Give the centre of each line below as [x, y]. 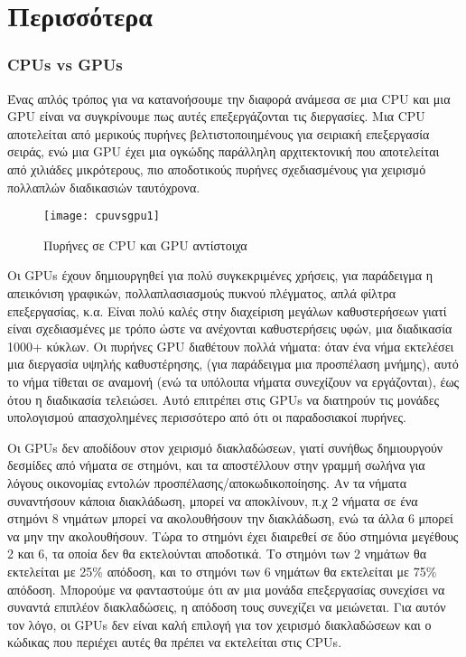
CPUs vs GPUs [65, 65]
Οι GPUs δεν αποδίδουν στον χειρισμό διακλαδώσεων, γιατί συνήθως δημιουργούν [225, 447]
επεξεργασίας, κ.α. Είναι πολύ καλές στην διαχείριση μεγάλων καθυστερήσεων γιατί [227, 310]
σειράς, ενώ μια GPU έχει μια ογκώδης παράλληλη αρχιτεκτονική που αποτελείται [224, 151]
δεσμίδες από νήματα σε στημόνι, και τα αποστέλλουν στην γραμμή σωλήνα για [216, 465]
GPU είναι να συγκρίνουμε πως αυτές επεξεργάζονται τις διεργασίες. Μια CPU [216, 116]
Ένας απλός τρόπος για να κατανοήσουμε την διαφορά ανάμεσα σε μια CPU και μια [229, 98]
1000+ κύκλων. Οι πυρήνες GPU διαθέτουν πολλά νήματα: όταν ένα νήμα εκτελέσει [231, 346]
